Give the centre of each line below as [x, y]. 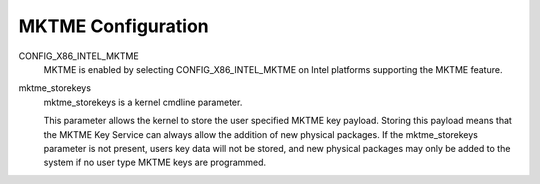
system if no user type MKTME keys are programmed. [155, 162]
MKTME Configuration [113, 26]
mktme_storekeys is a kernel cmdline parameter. [143, 102]
